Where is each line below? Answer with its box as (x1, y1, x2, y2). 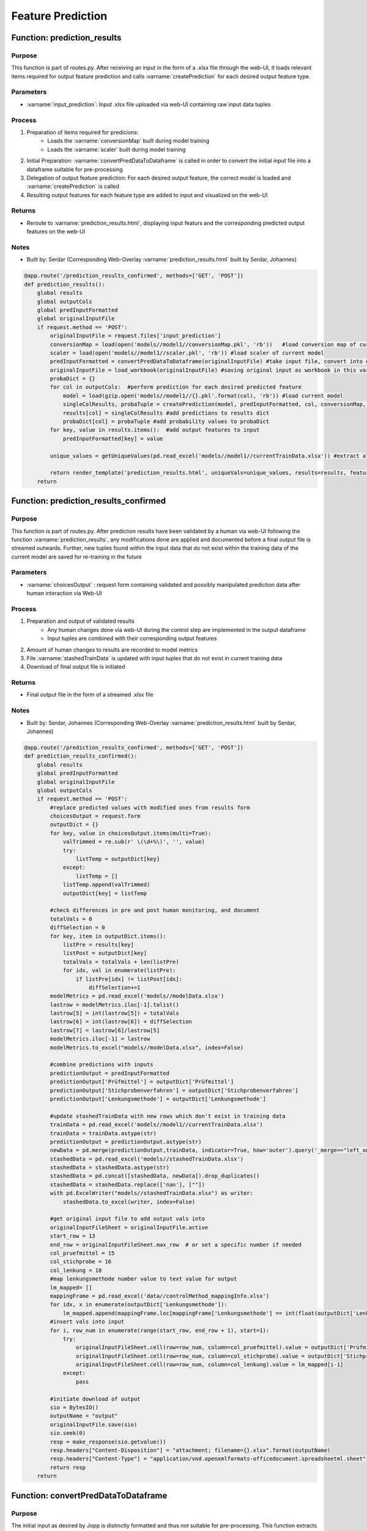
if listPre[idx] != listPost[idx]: (75, 976, 183, 982)
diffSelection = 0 (50, 924, 105, 931)
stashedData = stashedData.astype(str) (50, 1164, 169, 1171)
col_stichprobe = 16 (50, 1258, 112, 1265)
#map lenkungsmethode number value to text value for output (50, 1276, 237, 1282)
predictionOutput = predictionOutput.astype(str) (50, 1138, 202, 1145)
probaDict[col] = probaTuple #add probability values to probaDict (62, 418, 270, 425)
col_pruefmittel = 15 (50, 1250, 115, 1257)
